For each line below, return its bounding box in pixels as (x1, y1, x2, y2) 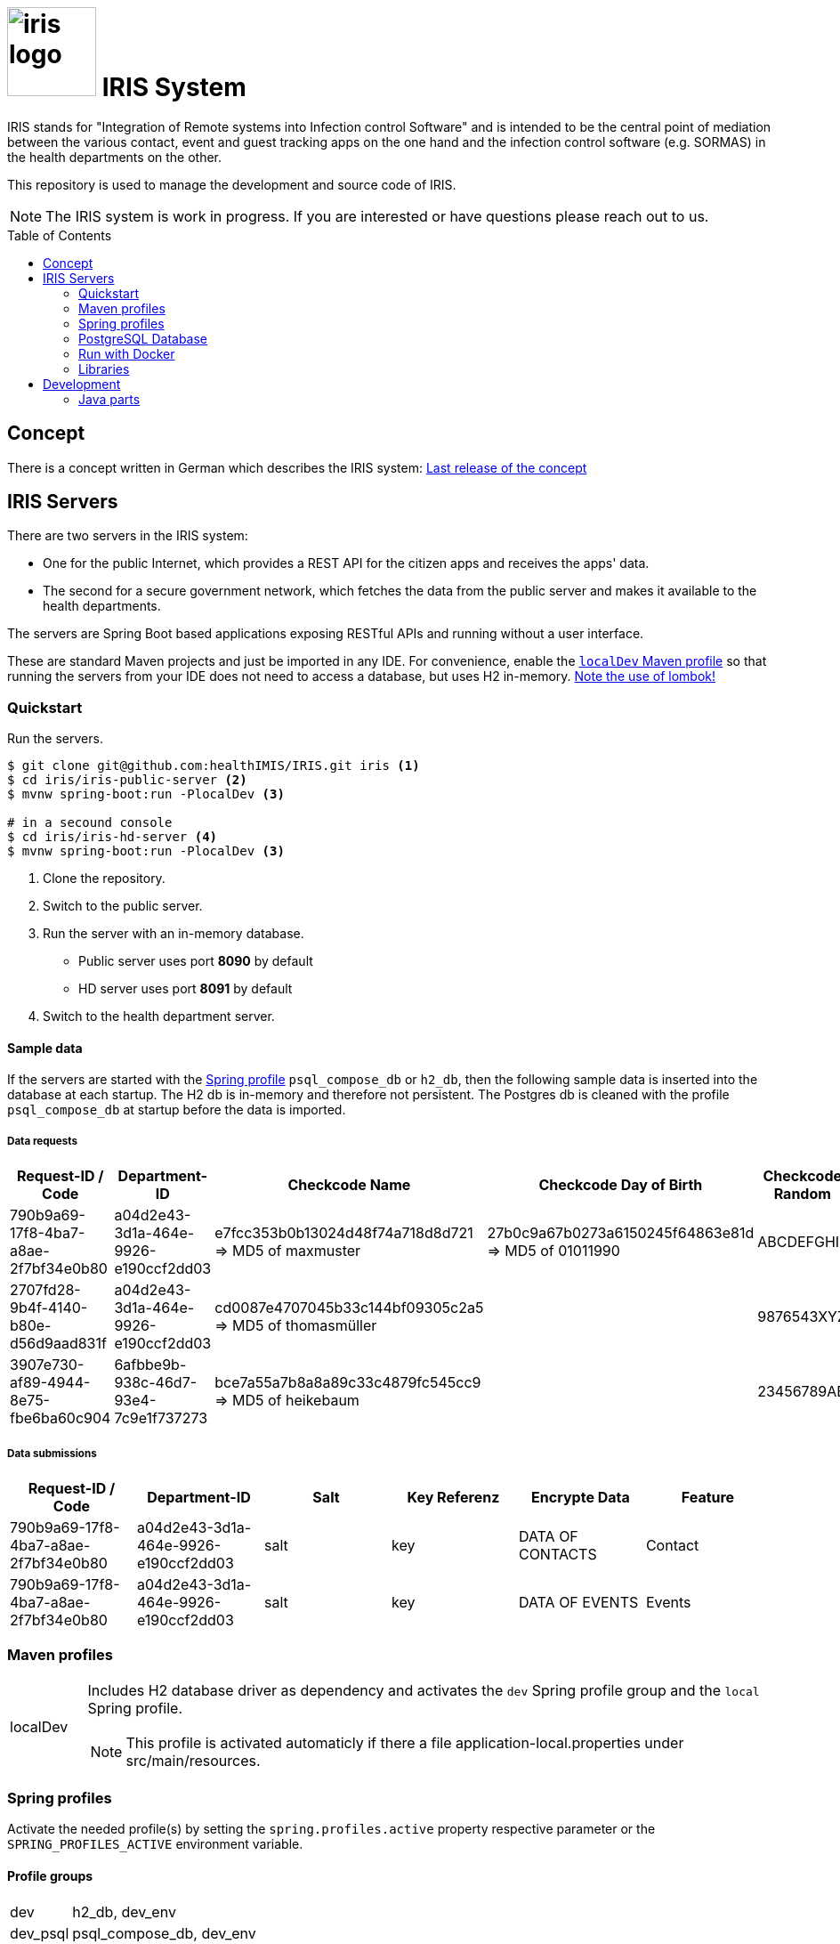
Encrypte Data (531, 1487, 630, 1506)
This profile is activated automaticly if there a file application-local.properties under (125, 1733, 684, 1752)
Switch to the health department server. (43, 1008, 275, 1025)
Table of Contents (7, 227, 112, 243)
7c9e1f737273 (114, 1409, 208, 1428)
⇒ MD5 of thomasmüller (214, 1316, 377, 1335)
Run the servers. (7, 731, 103, 747)
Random (773, 1185, 831, 1203)
